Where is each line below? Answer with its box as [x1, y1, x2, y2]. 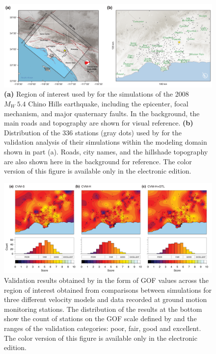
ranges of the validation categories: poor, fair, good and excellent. [4, 323, 201, 333]
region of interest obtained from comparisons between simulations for [4, 284, 212, 295]
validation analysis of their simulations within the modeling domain [4, 137, 207, 147]
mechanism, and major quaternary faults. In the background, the [4, 108, 200, 118]
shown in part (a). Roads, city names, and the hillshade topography [4, 146, 208, 156]
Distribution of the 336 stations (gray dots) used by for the [4, 127, 182, 137]
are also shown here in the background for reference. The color [4, 156, 192, 166]
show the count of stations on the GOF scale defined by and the [4, 313, 197, 324]
